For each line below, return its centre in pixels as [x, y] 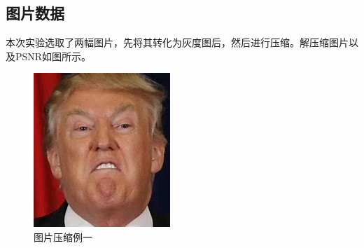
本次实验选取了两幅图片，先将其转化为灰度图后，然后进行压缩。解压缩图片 [177, 42]
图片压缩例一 [63, 236]
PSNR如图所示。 [53, 56]
